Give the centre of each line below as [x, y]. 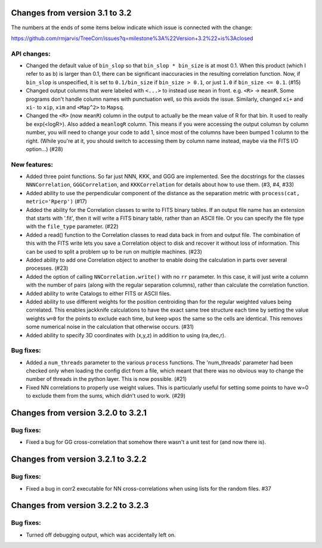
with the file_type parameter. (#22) [72, 226]
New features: [32, 164]
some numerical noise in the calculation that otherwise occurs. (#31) [110, 327]
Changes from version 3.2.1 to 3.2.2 [79, 459]
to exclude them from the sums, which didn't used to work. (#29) [106, 396]
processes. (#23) [47, 268]
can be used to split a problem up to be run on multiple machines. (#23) [114, 251]
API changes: [31, 54]
